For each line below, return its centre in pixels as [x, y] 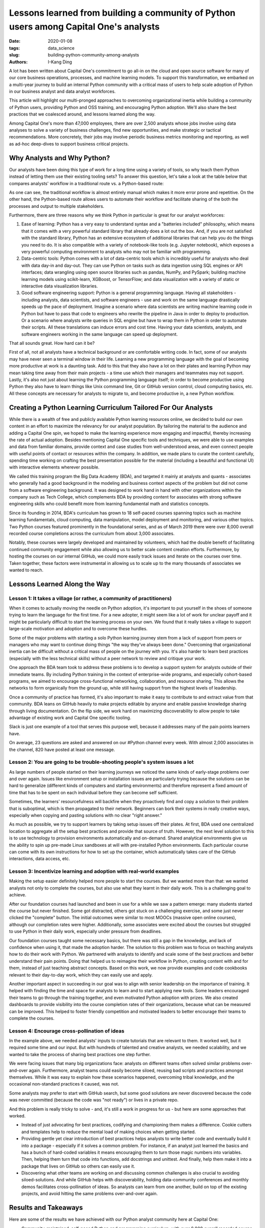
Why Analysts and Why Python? [60, 158]
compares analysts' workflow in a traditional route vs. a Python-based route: [86, 183]
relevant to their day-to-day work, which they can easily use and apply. [81, 975]
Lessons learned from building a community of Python [122, 13]
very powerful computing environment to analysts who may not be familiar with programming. [116, 252]
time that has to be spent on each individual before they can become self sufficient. [93, 792]
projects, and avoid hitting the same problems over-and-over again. [90, 1194]
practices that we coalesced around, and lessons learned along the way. [82, 114]
